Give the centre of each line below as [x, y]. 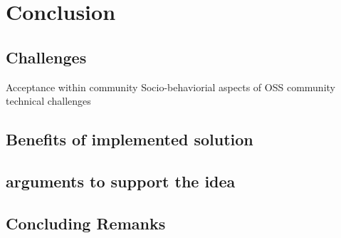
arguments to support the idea [121, 181]
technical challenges [48, 101]
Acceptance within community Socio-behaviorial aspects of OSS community [170, 87]
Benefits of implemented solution [130, 139]
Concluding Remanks [86, 223]
